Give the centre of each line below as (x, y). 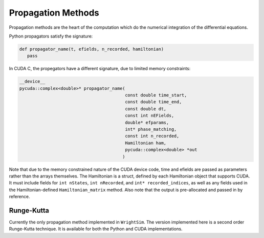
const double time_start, (156, 95)
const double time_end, (153, 102)
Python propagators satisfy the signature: (51, 36)
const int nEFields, (150, 116)
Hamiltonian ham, (146, 143)
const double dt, (146, 109)
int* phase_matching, (151, 129)
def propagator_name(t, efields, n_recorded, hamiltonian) (91, 49)
